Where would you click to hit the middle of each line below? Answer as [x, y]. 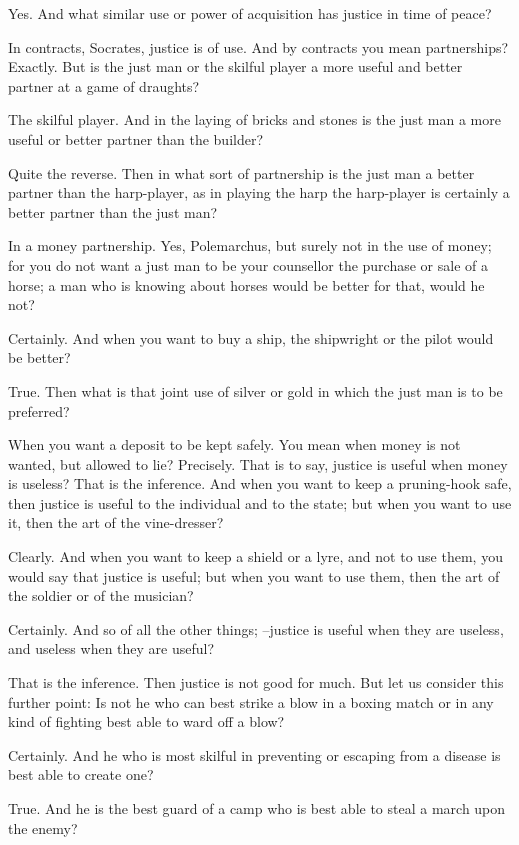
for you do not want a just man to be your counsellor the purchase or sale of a [248, 264]
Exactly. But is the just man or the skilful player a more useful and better [235, 66]
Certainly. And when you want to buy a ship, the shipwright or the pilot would [251, 337]
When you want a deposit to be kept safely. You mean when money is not [234, 444]
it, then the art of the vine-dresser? [116, 522]
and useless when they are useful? [111, 648]
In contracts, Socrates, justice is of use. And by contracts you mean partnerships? [258, 46]
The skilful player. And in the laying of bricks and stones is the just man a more [254, 119]
